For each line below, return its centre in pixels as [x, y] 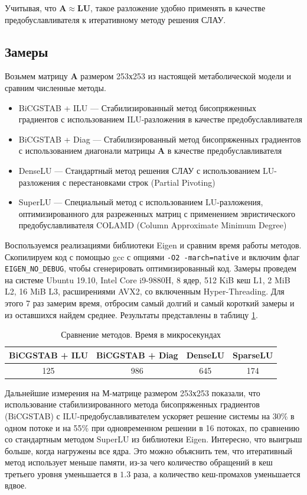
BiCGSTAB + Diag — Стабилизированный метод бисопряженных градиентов [160, 139]
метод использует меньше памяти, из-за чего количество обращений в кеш [139, 462]
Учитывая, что [31, 8]
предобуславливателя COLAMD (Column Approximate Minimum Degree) [153, 225]
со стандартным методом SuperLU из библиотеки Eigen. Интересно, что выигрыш [153, 439]
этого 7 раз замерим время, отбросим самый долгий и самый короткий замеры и [150, 303]
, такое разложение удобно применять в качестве [178, 8]
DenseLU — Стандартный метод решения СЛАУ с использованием [139, 170]
